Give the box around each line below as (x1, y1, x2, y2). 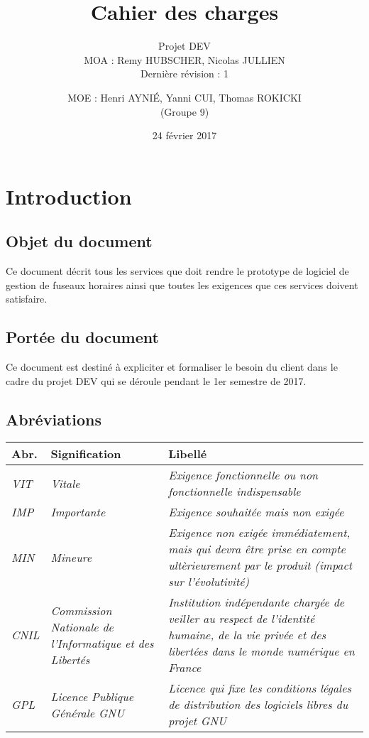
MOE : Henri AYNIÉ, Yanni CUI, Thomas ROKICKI (67, 89, 302, 104)
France (168, 659, 202, 676)
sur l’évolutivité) (168, 573, 250, 590)
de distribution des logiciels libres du (168, 696, 348, 713)
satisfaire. (6, 291, 48, 306)
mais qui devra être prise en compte (168, 541, 346, 558)
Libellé (168, 445, 207, 462)
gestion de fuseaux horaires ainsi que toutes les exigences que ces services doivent (6, 277, 358, 292)
